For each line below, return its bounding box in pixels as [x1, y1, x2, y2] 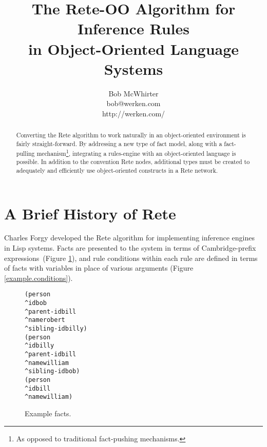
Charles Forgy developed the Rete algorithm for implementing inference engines [4, 232, 255, 243]
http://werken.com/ [102, 108, 165, 118]
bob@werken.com [106, 98, 161, 109]
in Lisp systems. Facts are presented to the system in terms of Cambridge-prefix [4, 242, 256, 253]
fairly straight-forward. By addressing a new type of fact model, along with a [16, 139, 222, 148]
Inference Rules [78, 18, 189, 39]
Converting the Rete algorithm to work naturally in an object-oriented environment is [16, 131, 246, 139]
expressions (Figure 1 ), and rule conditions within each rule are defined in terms [4, 252, 258, 263]
